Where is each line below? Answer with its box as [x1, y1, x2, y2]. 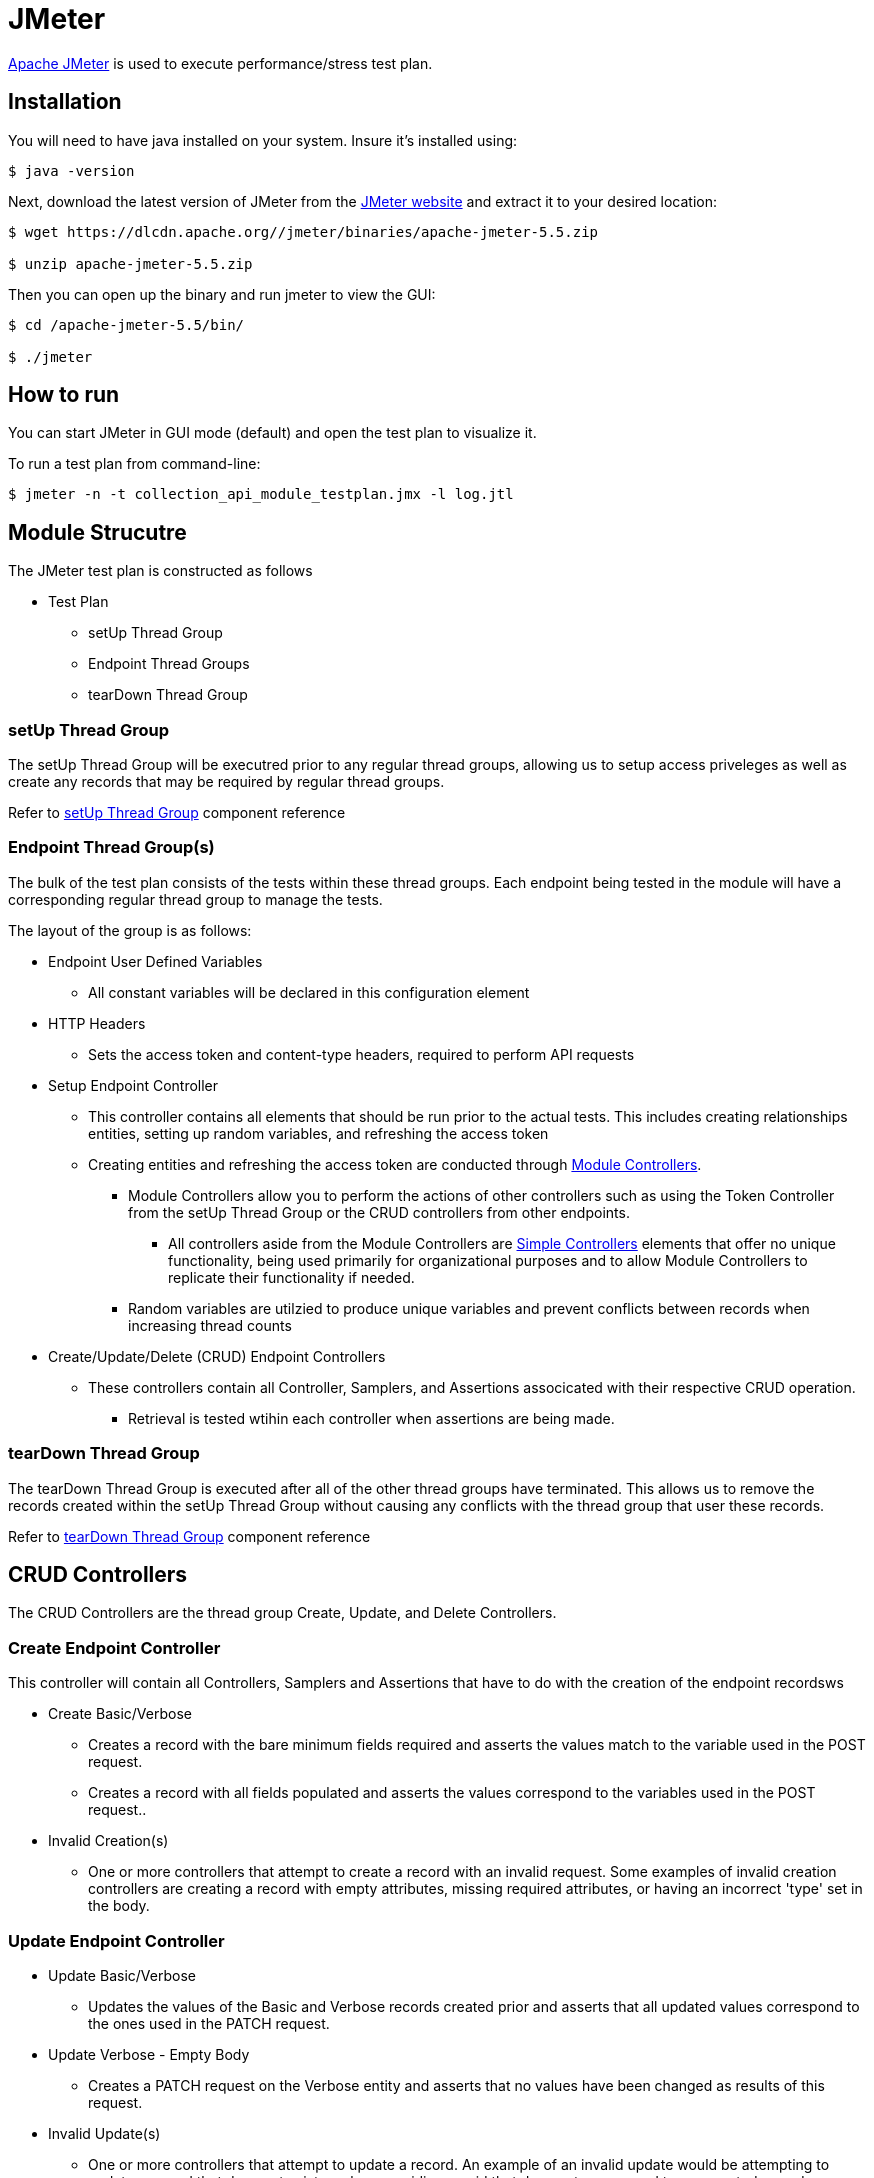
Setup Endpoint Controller [48, 1076, 219, 1094]
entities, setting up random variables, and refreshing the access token [88, 1124, 549, 1142]
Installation [8, 89, 122, 115]
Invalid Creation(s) [48, 1832, 169, 1850]
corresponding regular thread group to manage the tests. [8, 890, 383, 908]
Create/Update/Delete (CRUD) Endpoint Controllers [48, 1347, 386, 1365]
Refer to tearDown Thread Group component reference [8, 1527, 371, 1545]
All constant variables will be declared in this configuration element [88, 983, 530, 1001]
